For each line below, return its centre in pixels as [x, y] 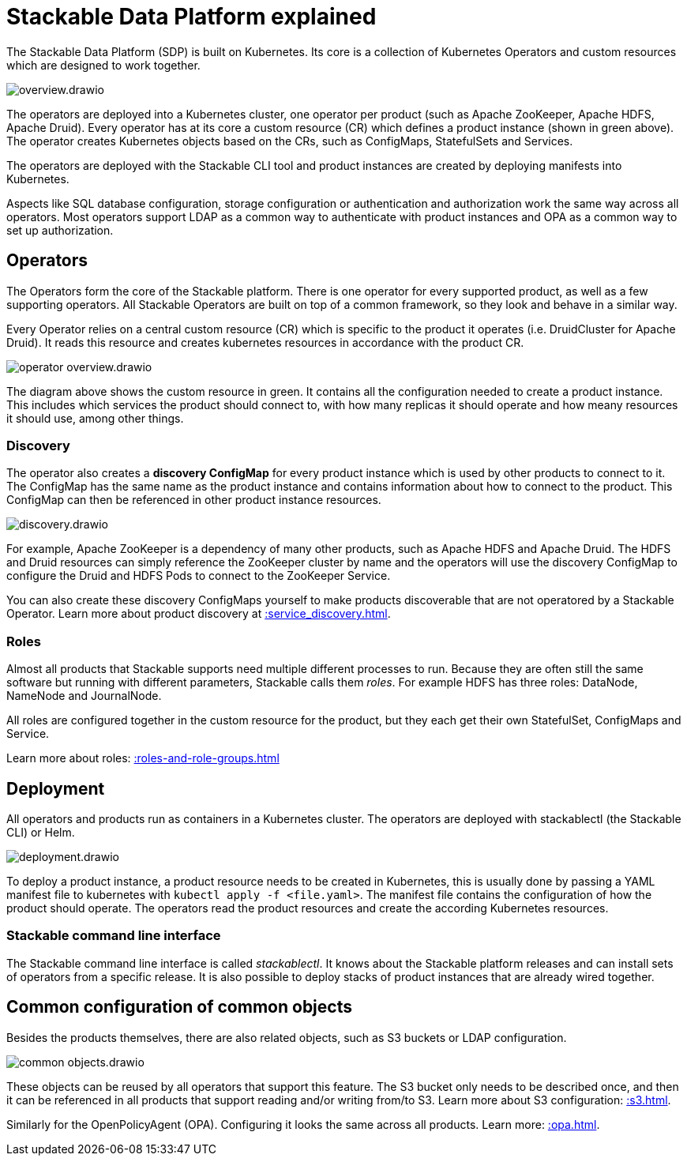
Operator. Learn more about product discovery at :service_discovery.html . [199, 614]
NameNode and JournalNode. [84, 696]
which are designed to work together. [103, 65]
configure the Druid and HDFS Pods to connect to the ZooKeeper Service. [199, 576]
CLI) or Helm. [41, 832]
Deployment [56, 788]
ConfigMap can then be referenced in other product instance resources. [194, 500]
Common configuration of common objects [179, 1007]
